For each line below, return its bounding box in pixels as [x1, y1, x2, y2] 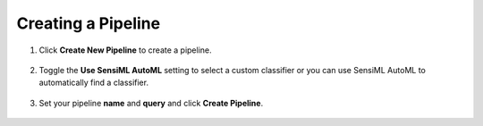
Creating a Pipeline [16, 13, 161, 33]
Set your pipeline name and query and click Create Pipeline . [38, 97, 264, 108]
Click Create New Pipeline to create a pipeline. [38, 45, 212, 55]
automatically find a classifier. [38, 77, 149, 88]
